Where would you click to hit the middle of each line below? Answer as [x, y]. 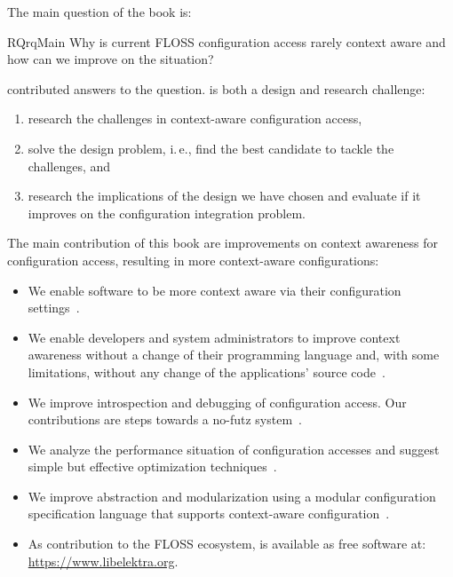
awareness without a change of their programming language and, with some [234, 355]
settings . [54, 308]
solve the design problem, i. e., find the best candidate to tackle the [211, 148]
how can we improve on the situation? [111, 59]
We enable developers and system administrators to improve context [214, 337]
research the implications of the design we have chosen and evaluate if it [224, 196]
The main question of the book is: [99, 12]
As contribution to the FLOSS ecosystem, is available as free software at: [227, 544]
